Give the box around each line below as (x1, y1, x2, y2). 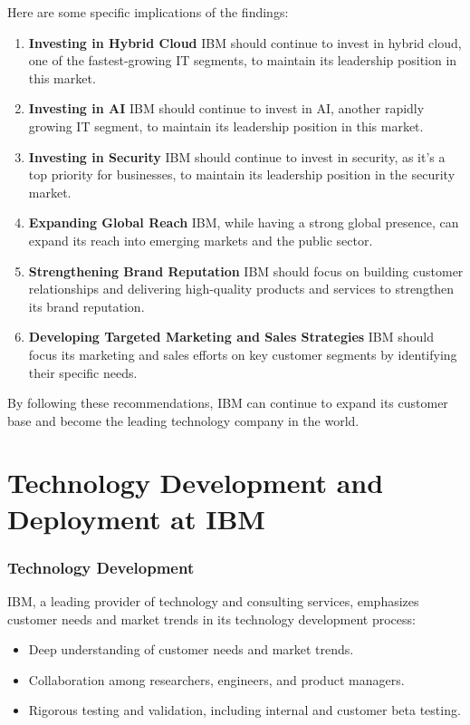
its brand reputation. (28, 296, 145, 315)
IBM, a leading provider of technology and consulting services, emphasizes (7, 592, 419, 611)
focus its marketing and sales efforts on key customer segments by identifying (28, 344, 457, 363)
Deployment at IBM (7, 499, 265, 536)
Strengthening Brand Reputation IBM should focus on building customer (28, 261, 464, 280)
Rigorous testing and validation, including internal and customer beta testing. (28, 701, 461, 720)
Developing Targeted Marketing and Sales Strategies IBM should (28, 327, 435, 346)
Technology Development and (7, 464, 384, 501)
